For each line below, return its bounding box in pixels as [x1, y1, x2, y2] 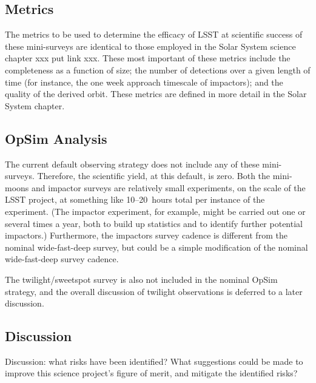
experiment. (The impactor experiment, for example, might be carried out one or [5, 205, 306, 217]
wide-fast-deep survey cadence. [5, 253, 119, 265]
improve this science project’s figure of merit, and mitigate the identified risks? [5, 367, 298, 379]
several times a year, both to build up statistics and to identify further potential [5, 217, 303, 229]
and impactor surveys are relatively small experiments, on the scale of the [32, 181, 306, 194]
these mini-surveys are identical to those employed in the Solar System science [5, 39, 296, 52]
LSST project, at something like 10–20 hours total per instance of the [5, 193, 265, 206]
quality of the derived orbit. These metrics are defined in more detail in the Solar [5, 87, 307, 100]
